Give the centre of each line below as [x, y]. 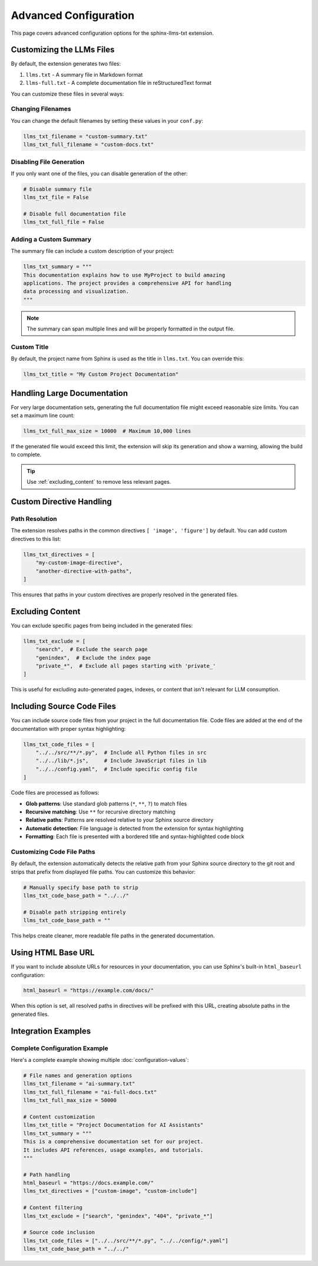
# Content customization [59, 1117]
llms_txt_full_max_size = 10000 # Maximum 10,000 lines [107, 431]
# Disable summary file [58, 189]
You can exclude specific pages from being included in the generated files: [102, 625]
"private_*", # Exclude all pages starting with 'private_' [126, 666]
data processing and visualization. [76, 291]
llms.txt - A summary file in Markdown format [84, 74]
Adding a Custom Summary [51, 239]
